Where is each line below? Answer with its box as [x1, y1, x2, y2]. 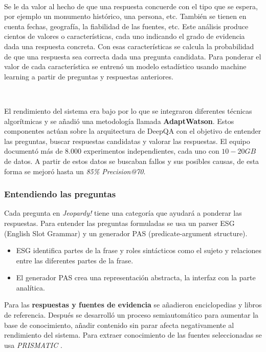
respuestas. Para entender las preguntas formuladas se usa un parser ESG [4, 217, 235, 228]
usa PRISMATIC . [4, 339, 62, 350]
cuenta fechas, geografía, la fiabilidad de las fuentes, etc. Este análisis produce [4, 20, 249, 31]
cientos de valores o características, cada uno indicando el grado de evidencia [4, 31, 245, 42]
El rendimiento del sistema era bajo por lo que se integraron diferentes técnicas [4, 105, 252, 116]
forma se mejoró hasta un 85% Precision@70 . [4, 165, 146, 176]
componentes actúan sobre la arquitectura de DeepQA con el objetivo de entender [4, 126, 261, 136]
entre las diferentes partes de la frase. [16, 255, 134, 265]
